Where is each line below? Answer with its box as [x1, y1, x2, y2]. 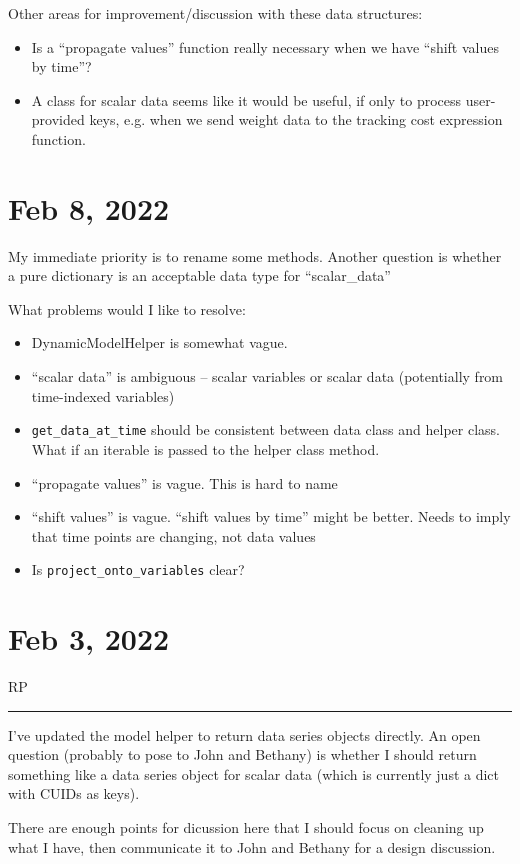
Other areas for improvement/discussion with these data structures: [8, 3, 423, 23]
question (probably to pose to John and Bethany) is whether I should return [8, 744, 477, 765]
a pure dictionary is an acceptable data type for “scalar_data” [8, 265, 391, 286]
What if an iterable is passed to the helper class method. [31, 438, 380, 459]
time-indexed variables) [31, 385, 175, 406]
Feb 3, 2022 [8, 618, 170, 659]
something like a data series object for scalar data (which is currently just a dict [8, 763, 500, 784]
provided [31, 109, 85, 130]
